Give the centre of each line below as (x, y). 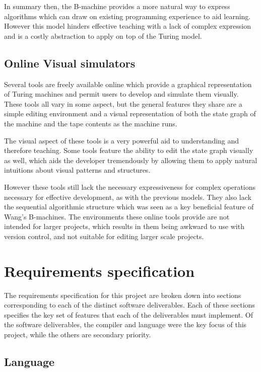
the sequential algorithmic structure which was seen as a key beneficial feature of (129, 207)
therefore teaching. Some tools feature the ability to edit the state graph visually (129, 150)
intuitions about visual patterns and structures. (77, 170)
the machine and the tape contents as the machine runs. (91, 123)
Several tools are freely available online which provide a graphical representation (128, 84)
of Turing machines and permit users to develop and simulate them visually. (121, 94)
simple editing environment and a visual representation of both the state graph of (130, 114)
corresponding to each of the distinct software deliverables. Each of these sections (129, 305)
